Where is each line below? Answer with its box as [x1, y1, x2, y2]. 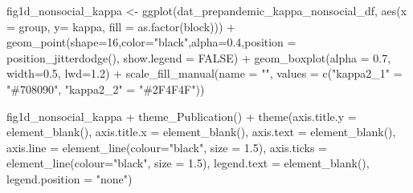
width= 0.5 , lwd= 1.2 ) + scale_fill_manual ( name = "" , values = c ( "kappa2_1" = [6, 65, 403, 82]
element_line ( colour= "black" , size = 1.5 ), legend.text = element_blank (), [6, 155, 370, 171]
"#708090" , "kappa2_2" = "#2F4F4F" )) [6, 80, 205, 97]
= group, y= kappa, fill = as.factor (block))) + [6, 18, 235, 34]
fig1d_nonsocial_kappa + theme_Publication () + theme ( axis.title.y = [6, 107, 357, 124]
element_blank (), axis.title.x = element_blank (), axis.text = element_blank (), [6, 123, 396, 140]
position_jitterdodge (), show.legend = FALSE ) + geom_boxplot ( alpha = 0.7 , [6, 49, 391, 66]
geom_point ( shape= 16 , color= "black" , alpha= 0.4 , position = [6, 34, 296, 50]
